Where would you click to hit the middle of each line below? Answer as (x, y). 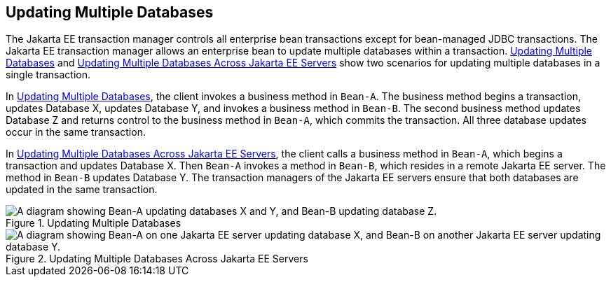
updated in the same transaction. (82, 190)
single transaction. (48, 75)
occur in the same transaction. (76, 132)
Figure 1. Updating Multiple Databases (94, 223)
